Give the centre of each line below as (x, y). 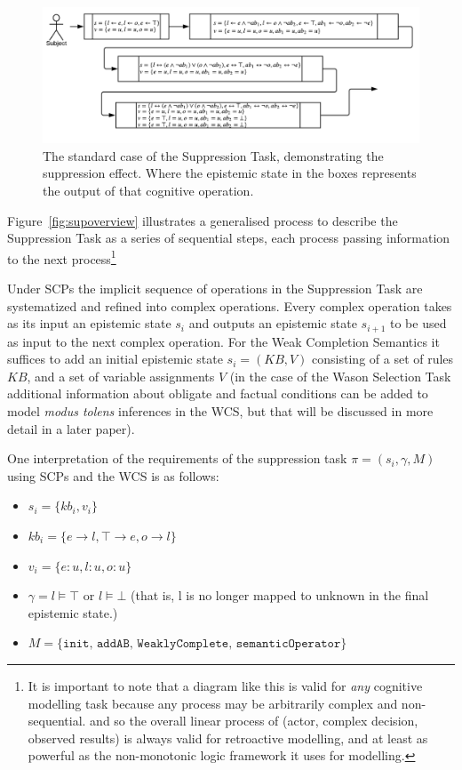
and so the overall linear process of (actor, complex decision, (254, 721)
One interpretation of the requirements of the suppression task (177, 458)
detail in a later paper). (71, 428)
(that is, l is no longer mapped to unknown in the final (280, 595)
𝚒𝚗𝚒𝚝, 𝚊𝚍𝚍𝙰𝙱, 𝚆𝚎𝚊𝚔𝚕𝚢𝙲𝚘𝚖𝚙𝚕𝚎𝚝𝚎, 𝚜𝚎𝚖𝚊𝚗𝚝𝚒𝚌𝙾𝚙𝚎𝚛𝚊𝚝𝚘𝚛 (202, 644)
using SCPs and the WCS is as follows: (113, 475)
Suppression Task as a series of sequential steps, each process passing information (229, 238)
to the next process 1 (62, 257)
